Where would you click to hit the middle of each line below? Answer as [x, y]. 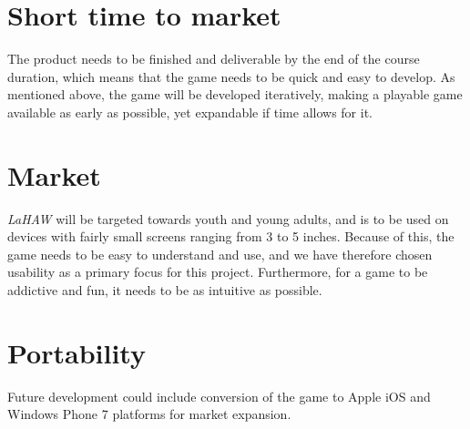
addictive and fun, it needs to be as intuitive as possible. [165, 290]
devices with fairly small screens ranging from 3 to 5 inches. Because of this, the [231, 236]
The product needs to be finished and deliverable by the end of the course [214, 59]
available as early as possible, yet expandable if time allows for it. [190, 112]
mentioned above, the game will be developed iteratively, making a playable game [235, 94]
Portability [77, 352]
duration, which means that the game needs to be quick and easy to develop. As [231, 76]
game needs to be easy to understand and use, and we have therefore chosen [220, 254]
